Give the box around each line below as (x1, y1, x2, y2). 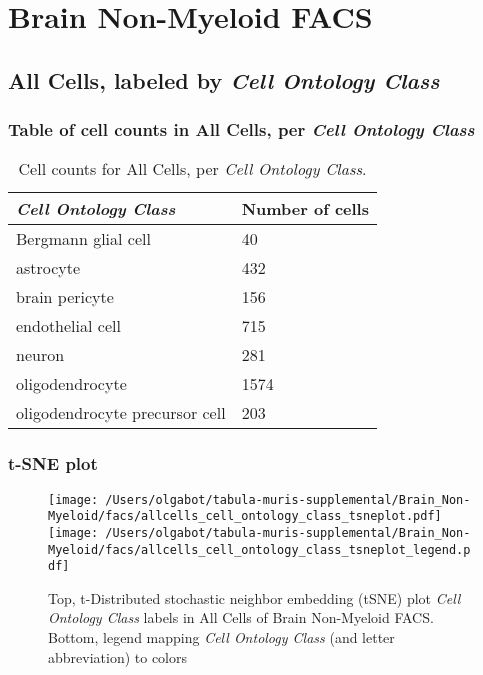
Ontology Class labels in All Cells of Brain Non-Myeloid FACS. (48, 607, 434, 628)
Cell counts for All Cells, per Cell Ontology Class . (18, 157, 367, 181)
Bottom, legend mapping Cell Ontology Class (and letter (48, 627, 395, 648)
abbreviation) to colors (48, 646, 188, 667)
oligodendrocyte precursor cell (16, 401, 226, 425)
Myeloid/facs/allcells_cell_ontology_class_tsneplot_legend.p (48, 542, 471, 557)
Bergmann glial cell (16, 227, 151, 251)
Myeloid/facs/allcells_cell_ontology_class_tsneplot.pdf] (48, 509, 442, 524)
